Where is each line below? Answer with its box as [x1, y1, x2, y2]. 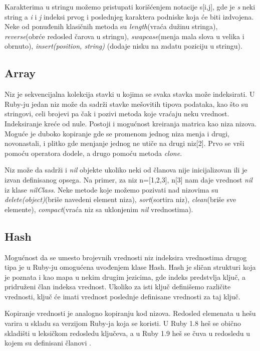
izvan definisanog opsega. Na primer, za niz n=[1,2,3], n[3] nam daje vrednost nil [5, 174, 252, 185]
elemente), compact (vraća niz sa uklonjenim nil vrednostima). [5, 204, 193, 214]
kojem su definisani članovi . [5, 337, 91, 348]
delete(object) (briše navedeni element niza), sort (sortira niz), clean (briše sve [5, 194, 236, 205]
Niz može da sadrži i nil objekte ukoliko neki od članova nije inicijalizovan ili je [5, 164, 247, 175]
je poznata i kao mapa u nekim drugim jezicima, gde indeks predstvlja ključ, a [5, 271, 245, 282]
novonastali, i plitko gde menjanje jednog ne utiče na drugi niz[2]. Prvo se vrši [5, 138, 244, 148]
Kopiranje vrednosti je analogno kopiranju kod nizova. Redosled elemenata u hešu [5, 308, 256, 318]
